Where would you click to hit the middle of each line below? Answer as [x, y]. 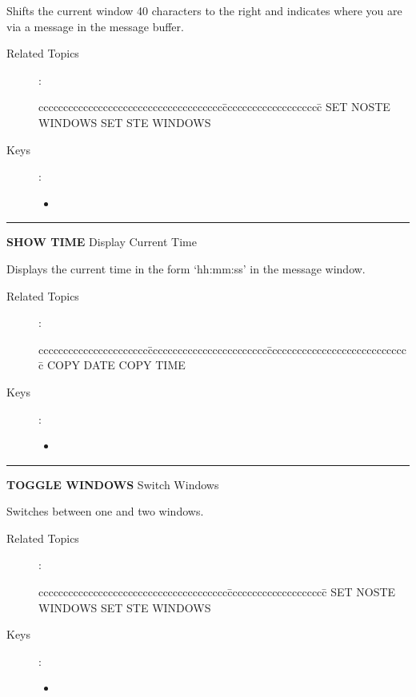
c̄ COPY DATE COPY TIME [112, 365]
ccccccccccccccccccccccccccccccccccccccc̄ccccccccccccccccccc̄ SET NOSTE [217, 592]
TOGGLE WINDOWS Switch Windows [113, 484]
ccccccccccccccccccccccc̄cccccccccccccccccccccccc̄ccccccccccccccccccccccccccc [222, 349]
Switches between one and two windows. [105, 511]
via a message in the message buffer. [95, 26]
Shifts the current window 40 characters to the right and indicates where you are [204, 10]
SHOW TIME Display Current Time [102, 242]
